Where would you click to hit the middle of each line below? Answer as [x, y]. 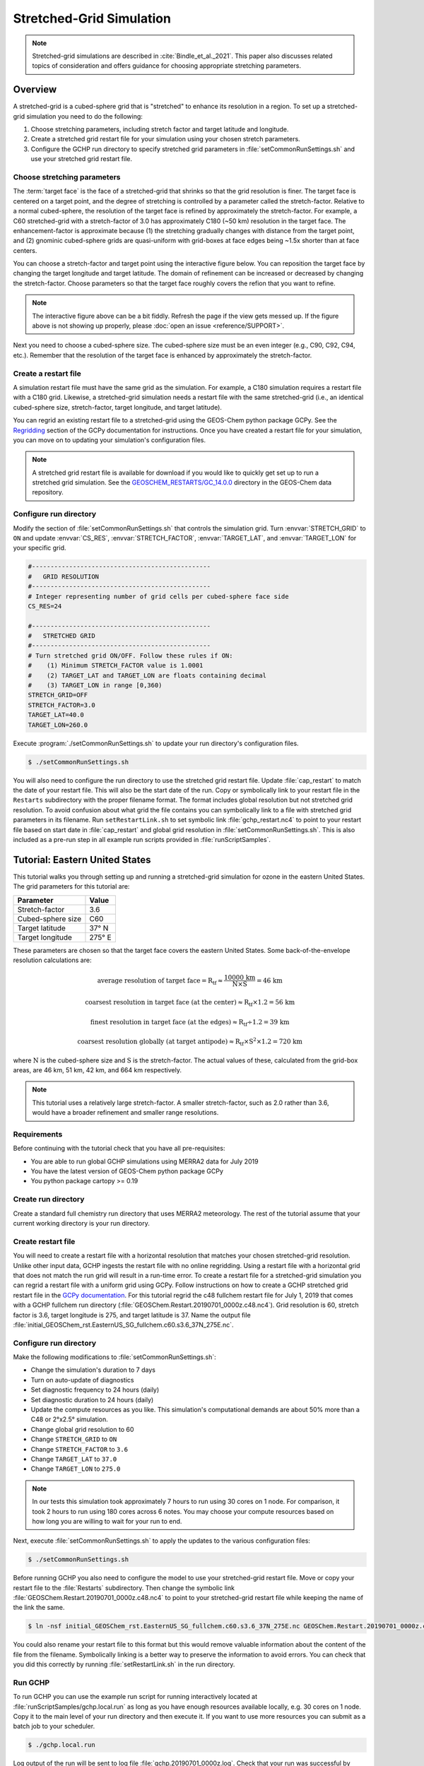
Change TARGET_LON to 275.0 [76, 1469]
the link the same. [39, 1608]
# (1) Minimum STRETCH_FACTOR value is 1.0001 [116, 665]
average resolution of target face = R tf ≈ [160, 981]
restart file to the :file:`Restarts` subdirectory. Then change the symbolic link [124, 1588]
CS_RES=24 [45, 606]
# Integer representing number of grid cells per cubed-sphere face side [158, 596]
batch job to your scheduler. [54, 1726]
